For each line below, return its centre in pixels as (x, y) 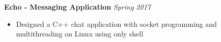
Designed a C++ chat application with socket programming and (116, 24)
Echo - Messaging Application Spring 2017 (77, 7)
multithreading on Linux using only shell (80, 34)
